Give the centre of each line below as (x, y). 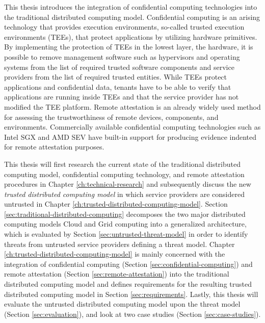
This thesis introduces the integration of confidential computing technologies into (131, 7)
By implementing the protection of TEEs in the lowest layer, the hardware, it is (129, 47)
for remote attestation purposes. (54, 147)
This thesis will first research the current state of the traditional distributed (122, 164)
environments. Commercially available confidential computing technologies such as (132, 127)
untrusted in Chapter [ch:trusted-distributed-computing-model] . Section (116, 204)
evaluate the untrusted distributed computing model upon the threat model (122, 304)
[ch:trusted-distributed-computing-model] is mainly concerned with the (115, 254)
